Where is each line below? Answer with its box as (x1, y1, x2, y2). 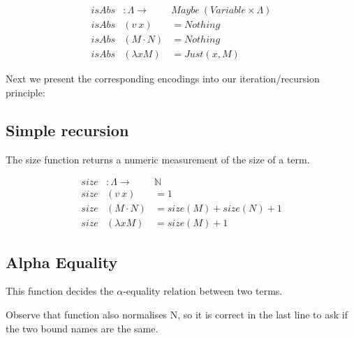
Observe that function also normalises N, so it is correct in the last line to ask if (6, 307, 348, 322)
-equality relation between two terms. (123, 284, 283, 298)
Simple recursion (6, 119, 129, 140)
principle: (6, 84, 45, 99)
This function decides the (6, 284, 114, 298)
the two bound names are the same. (6, 321, 158, 335)
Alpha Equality (6, 251, 118, 272)
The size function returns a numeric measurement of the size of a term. (6, 152, 310, 166)
